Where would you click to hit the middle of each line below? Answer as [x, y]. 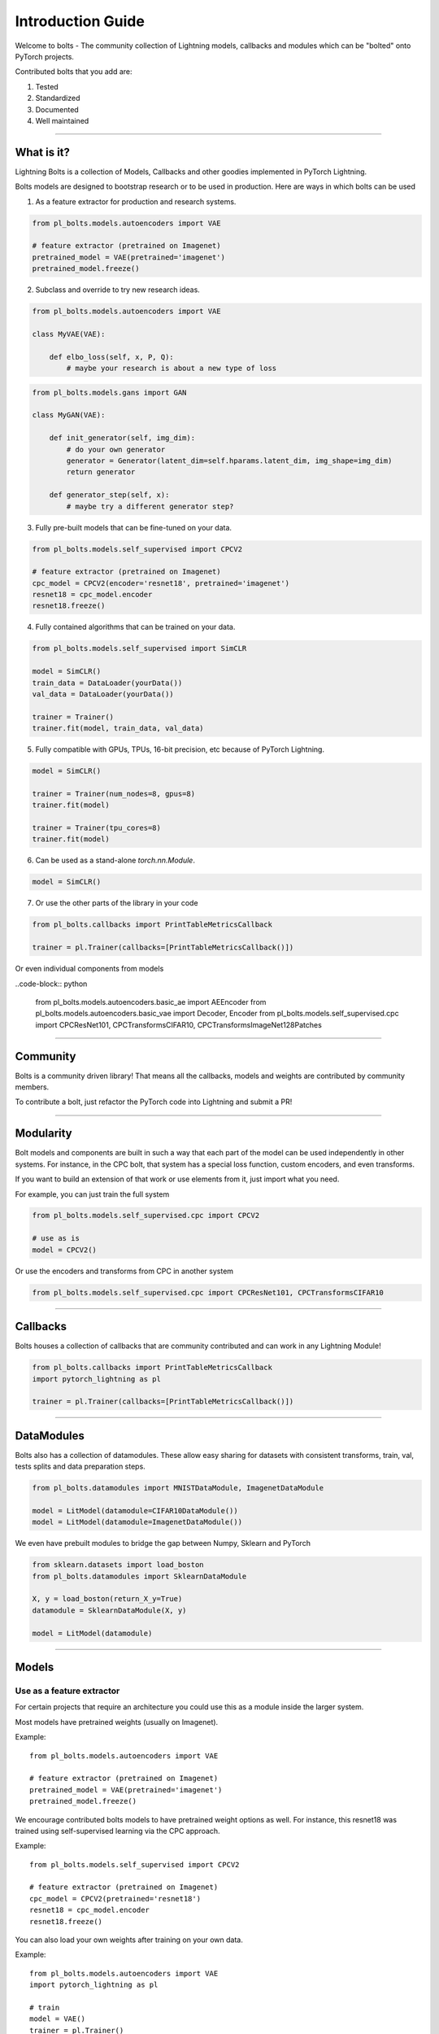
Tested [47, 86]
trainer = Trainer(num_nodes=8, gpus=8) [113, 794]
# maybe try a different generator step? [150, 506]
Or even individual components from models [89, 969]
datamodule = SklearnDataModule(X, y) [109, 1610]
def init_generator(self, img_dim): [122, 438]
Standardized [58, 98]
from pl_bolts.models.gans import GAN [109, 392]
